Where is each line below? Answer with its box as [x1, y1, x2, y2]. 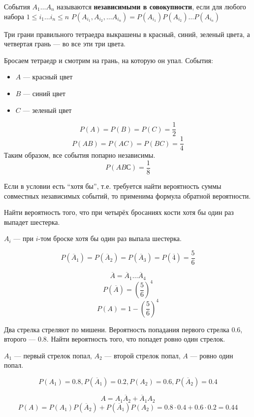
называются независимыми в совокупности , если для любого [57, 1, 246, 11]
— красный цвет [23, 71, 73, 82]
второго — [4, 334, 36, 344]
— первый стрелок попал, [14, 350, 92, 360]
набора [4, 11, 25, 21]
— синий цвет [23, 88, 65, 98]
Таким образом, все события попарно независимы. [4, 150, 156, 160]
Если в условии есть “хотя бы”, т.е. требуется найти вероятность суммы [4, 180, 222, 191]
